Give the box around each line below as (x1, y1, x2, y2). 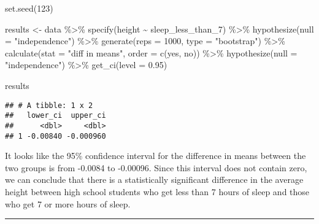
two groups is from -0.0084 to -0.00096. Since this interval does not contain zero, (5, 161, 307, 174)
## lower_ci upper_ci (5, 111, 106, 120)
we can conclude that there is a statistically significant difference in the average (5, 173, 304, 186)
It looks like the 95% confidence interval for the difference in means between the (5, 149, 306, 162)
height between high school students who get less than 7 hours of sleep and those (5, 185, 310, 198)
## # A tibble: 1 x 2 (5, 101, 93, 110)
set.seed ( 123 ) (5, 2, 53, 14)
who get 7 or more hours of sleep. (5, 197, 131, 210)
